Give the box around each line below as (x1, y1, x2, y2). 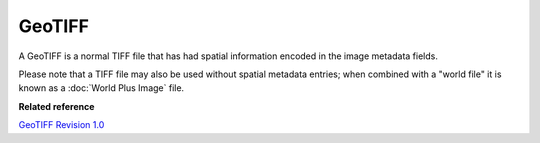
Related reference (18, 100, 95, 112)
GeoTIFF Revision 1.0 (18, 119, 105, 131)
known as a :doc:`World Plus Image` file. (18, 82, 185, 94)
